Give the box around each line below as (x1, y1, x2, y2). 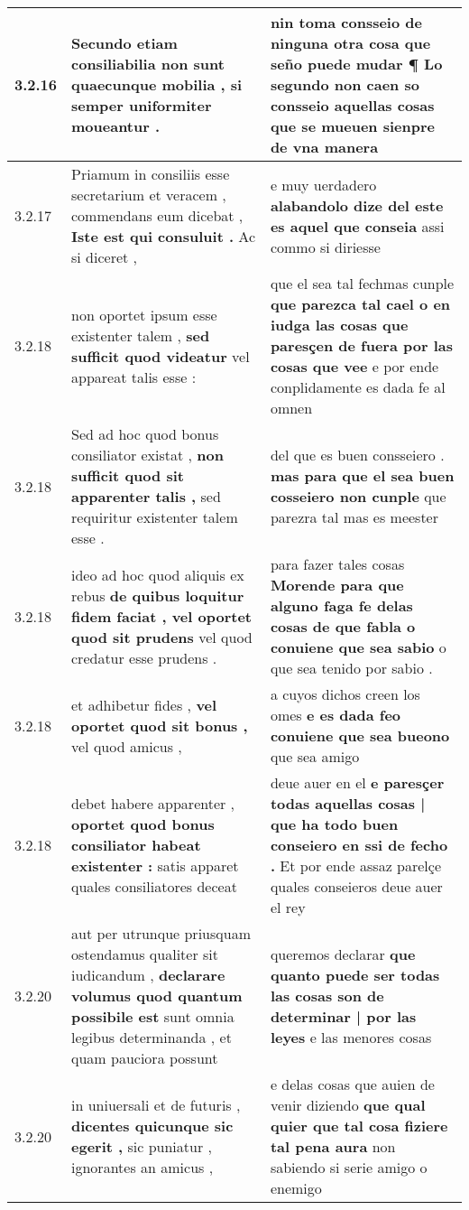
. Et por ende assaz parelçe (270, 855, 442, 876)
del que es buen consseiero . (270, 444, 445, 465)
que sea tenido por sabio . (270, 657, 433, 678)
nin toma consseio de (270, 12, 422, 33)
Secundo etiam (71, 33, 178, 53)
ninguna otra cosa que (270, 33, 431, 53)
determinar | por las (270, 1006, 417, 1027)
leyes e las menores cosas (270, 1027, 432, 1047)
